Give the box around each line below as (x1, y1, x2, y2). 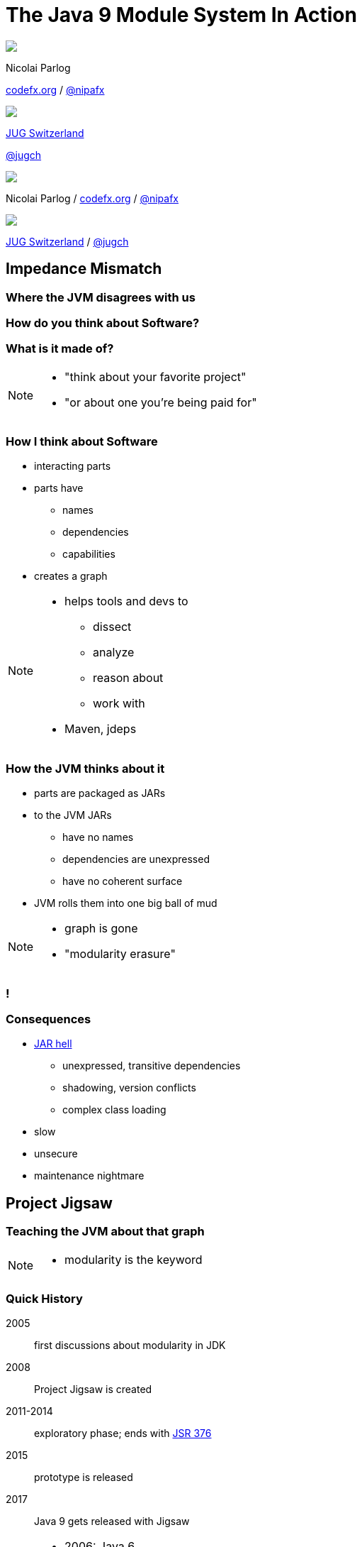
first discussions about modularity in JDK (34, 1339, 226, 1352)
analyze (93, 645, 135, 660)
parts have (34, 482, 84, 495)
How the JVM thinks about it (6, 761, 165, 776)
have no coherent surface (62, 875, 183, 888)
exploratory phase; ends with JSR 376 (34, 1427, 212, 1440)
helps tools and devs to (64, 594, 188, 609)
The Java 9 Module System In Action (6, 3, 357, 27)
